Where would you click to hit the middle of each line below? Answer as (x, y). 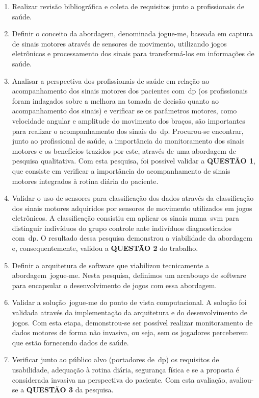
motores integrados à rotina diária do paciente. (85, 181)
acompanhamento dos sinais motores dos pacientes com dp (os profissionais (130, 91)
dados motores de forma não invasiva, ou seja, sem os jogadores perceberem (130, 332)
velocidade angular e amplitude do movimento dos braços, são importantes (128, 120)
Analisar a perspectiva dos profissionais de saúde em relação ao (111, 80)
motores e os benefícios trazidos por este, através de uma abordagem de (124, 150)
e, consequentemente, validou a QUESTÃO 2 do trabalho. (105, 248)
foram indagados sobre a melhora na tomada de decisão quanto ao (115, 100)
